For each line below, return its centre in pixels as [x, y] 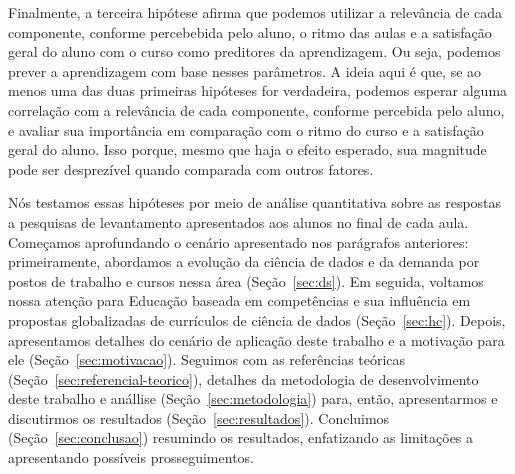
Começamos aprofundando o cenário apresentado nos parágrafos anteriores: [238, 241]
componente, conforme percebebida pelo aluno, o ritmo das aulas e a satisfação [250, 31]
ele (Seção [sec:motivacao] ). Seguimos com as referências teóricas [207, 359]
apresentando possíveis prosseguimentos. [131, 457]
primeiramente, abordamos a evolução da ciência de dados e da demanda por [244, 261]
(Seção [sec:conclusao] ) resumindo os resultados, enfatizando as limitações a [241, 437]
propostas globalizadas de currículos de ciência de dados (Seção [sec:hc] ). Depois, [257, 319]
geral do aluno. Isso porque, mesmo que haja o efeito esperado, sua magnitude [247, 149]
